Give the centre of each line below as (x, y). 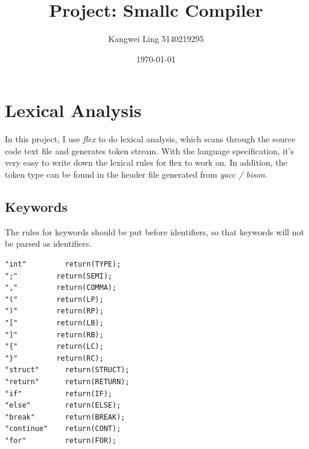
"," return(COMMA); (61, 288)
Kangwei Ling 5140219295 (156, 39)
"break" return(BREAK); (65, 417)
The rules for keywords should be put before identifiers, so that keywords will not (154, 231)
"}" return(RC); (54, 358)
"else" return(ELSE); (63, 405)
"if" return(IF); (58, 393)
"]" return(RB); (54, 335)
